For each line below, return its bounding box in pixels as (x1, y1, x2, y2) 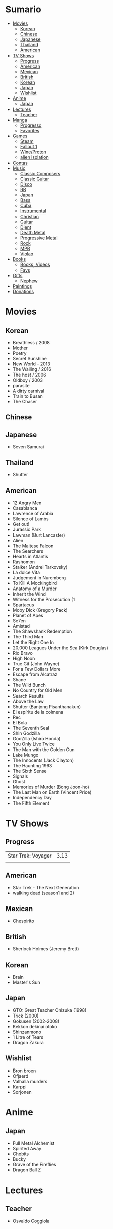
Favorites (20, 127, 39, 133)
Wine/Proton (20, 149, 46, 155)
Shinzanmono (12, 1029, 41, 1035)
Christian (20, 213, 39, 219)
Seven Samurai (12, 444, 44, 450)
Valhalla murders (12, 1078, 48, 1084)
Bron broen (12, 1067, 36, 1074)
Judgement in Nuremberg (12, 574, 66, 581)
